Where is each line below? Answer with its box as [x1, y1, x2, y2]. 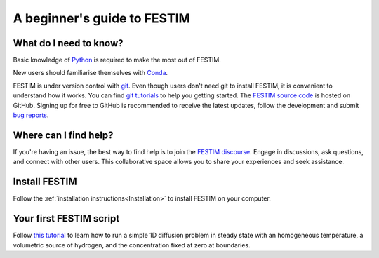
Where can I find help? [13, 129, 114, 141]
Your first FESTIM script [13, 212, 120, 224]
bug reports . [13, 111, 49, 119]
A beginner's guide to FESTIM [13, 11, 191, 26]
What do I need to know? [13, 37, 124, 49]
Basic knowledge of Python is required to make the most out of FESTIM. [13, 56, 221, 64]
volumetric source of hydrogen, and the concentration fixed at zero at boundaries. [13, 240, 251, 249]
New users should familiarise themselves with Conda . [13, 69, 168, 77]
